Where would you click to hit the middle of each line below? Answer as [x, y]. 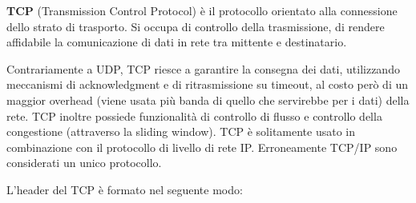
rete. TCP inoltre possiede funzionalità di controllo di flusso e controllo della [194, 115]
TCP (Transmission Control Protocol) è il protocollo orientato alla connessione [202, 10]
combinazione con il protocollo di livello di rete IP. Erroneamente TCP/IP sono [202, 147]
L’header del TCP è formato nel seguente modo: [125, 189]
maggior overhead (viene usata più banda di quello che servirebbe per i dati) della [208, 100]
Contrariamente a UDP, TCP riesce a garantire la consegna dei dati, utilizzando [203, 68]
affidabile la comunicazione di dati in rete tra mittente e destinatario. [177, 42]
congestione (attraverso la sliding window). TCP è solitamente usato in [181, 131]
